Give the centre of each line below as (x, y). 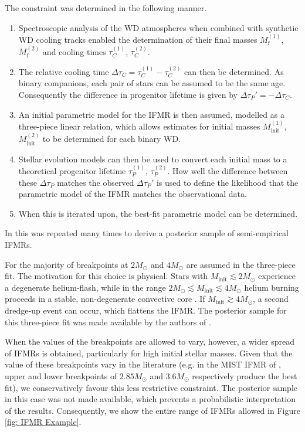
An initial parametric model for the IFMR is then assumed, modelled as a (151, 114)
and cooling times (74, 51)
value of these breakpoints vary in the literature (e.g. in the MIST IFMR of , (143, 364)
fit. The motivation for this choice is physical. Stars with (106, 276)
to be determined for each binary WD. (112, 139)
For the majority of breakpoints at (67, 264)
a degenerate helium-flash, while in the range (85, 287)
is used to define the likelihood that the (227, 182)
